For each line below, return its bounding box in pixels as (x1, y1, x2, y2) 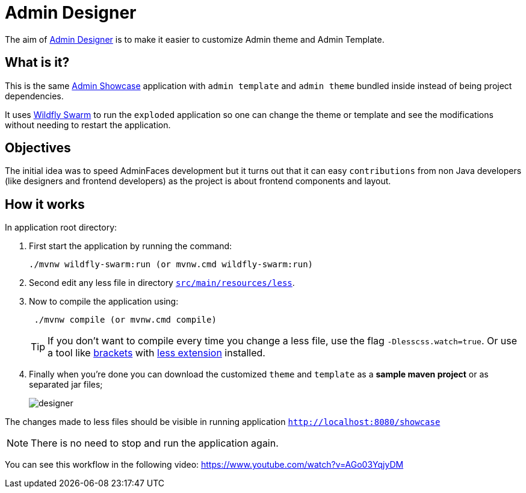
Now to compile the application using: (29, 296, 179, 307)
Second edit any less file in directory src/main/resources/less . (29, 278, 295, 288)
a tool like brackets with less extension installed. (48, 347, 265, 359)
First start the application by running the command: (29, 241, 232, 252)
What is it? (5, 55, 70, 70)
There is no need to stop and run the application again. (31, 437, 279, 450)
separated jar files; (29, 379, 103, 390)
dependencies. (5, 90, 64, 101)
